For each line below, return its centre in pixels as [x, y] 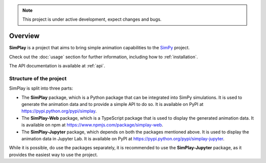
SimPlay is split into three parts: [41, 88]
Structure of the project [38, 78]
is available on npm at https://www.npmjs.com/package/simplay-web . [92, 125]
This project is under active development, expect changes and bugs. [92, 19]
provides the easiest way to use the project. [53, 155]
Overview [24, 36]
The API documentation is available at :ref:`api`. [57, 66]
